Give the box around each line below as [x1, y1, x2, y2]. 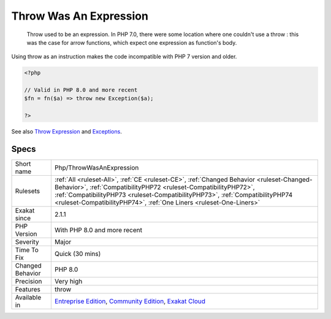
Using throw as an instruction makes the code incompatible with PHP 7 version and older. [11, 53, 237, 61]
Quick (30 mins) [54, 250, 101, 258]
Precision [15, 277, 42, 286]
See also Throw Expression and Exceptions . [11, 128, 122, 135]
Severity [15, 238, 39, 246]
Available [15, 293, 42, 302]
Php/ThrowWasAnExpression [54, 163, 139, 172]
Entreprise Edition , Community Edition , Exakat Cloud [54, 297, 205, 306]
